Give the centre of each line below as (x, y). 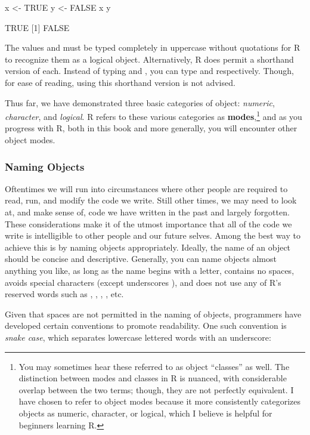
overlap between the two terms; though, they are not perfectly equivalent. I (156, 389)
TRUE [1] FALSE (37, 27)
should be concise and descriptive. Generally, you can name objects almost (141, 259)
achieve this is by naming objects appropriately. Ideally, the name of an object (148, 247)
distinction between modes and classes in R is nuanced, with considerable (153, 378)
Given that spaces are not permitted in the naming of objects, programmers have (153, 314)
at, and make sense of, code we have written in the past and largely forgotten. (147, 212)
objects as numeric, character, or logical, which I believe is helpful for (145, 413)
